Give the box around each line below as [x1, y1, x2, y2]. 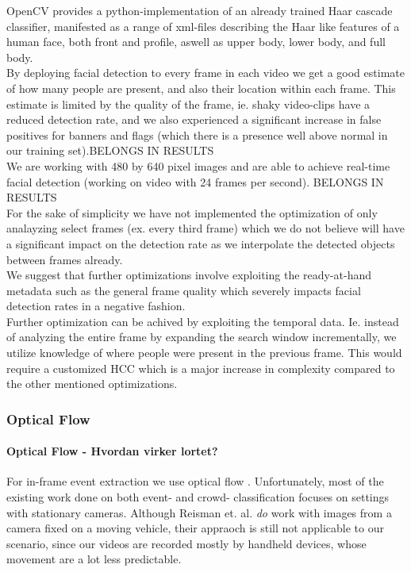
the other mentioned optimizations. [6, 375, 178, 392]
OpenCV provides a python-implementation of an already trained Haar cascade [6, 2, 393, 18]
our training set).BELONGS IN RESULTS [6, 142, 214, 159]
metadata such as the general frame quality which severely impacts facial [6, 282, 361, 298]
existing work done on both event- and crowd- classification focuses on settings [6, 489, 390, 505]
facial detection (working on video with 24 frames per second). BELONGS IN [6, 173, 384, 190]
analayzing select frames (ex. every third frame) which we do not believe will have [6, 220, 405, 236]
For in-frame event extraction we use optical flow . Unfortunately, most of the [6, 473, 384, 489]
